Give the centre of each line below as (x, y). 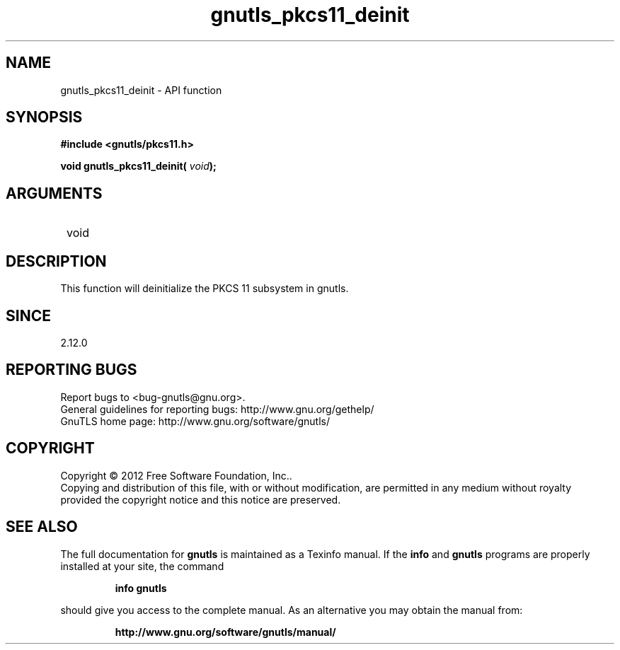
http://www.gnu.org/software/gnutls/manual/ (225, 632)
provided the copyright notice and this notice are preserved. (201, 499)
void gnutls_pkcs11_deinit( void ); (138, 166)
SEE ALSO (42, 527)
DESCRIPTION (56, 261)
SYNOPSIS (44, 117)
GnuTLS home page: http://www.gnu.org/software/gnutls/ (195, 421)
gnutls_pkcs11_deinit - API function (141, 90)
